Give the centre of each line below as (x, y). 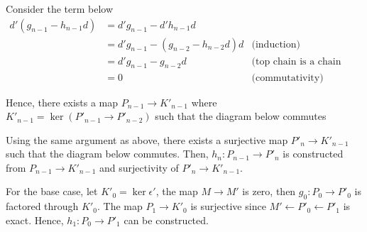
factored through (42, 206)
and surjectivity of (139, 167)
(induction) (276, 44)
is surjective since (228, 206)
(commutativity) (287, 78)
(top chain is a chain (296, 61)
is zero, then (269, 191)
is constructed (313, 154)
